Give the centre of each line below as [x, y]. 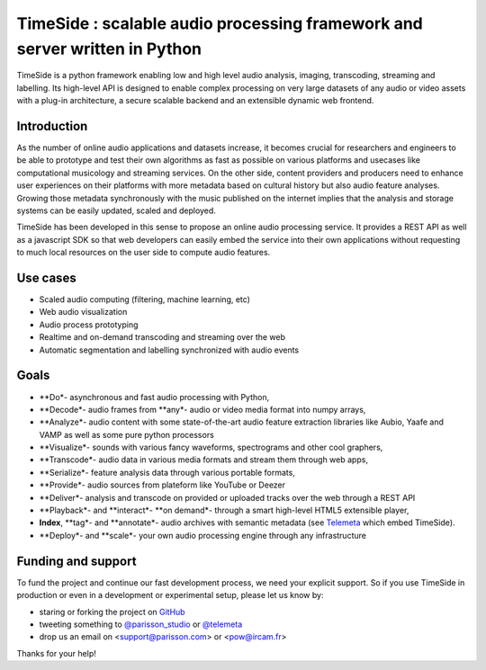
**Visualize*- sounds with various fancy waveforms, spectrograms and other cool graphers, [211, 447]
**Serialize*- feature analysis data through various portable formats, [167, 472]
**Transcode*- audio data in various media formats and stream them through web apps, [204, 460]
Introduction [52, 126]
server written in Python [109, 49]
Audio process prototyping [89, 325]
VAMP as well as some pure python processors [127, 434]
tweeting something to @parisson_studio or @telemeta [141, 624]
